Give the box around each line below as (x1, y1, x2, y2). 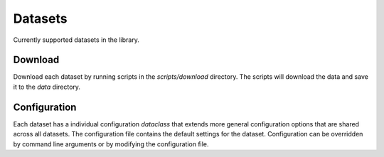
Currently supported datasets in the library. (13, 36, 140, 44)
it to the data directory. (13, 82, 81, 91)
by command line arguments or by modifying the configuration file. (13, 139, 209, 148)
